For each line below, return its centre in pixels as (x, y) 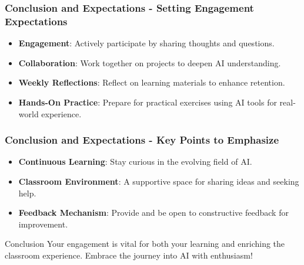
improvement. (43, 224)
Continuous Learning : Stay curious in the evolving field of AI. (135, 162)
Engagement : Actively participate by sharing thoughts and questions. (146, 43)
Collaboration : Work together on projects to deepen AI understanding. (150, 62)
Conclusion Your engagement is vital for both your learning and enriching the (145, 244)
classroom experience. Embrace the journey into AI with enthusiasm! (129, 255)
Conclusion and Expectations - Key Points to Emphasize (142, 140)
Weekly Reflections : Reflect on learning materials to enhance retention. (152, 82)
